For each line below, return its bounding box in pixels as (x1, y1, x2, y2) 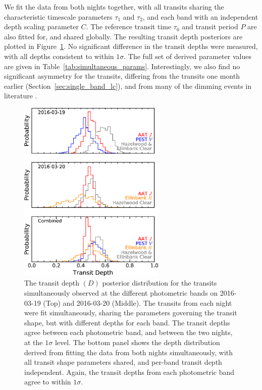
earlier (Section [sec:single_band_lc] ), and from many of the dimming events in (4, 80, 251, 91)
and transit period (182, 21, 238, 32)
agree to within (24, 376, 71, 387)
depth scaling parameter (4, 21, 79, 32)
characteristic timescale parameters (4, 11, 113, 22)
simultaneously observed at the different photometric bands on (24, 287, 218, 298)
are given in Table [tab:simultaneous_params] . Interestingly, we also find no (4, 61, 240, 71)
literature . (4, 90, 37, 101)
